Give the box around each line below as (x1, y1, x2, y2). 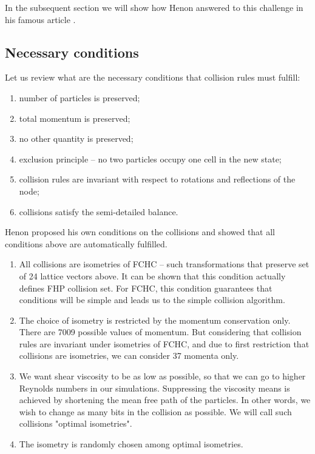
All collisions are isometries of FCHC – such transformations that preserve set (19, 258, 310, 270)
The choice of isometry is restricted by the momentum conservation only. (19, 313, 291, 326)
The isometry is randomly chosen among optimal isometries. (19, 438, 243, 450)
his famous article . (5, 13, 76, 25)
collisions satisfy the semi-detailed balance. (19, 205, 178, 218)
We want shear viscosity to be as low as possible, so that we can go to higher (19, 370, 306, 382)
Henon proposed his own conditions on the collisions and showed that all (5, 225, 276, 238)
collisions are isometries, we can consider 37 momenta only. (19, 349, 239, 362)
